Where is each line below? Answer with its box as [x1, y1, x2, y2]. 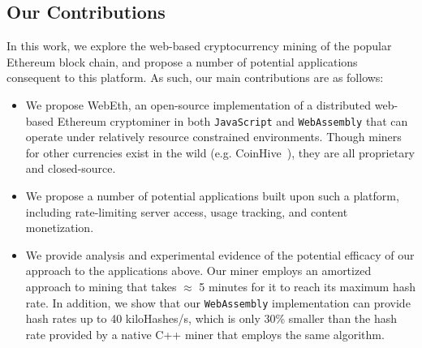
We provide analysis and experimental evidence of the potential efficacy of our [25, 246, 415, 263]
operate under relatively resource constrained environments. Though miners [25, 128, 402, 145]
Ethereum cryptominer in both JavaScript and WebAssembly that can [57, 112, 408, 129]
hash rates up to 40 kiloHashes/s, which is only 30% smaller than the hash [25, 310, 398, 327]
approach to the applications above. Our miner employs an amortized [25, 262, 372, 279]
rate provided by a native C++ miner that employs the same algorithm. [25, 325, 385, 342]
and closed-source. [25, 160, 116, 177]
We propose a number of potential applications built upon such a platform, [25, 187, 399, 204]
